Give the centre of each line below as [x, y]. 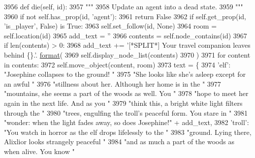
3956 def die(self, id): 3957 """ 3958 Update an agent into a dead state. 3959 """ [124, 6]
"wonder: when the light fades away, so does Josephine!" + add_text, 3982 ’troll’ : [127, 122]
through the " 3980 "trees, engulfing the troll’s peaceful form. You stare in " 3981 [126, 112]
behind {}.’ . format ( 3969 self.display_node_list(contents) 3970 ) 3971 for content [127, 54]
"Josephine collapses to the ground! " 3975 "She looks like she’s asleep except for [125, 74]
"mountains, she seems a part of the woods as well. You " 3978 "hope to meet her [126, 93]
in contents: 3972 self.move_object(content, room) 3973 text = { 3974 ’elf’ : [117, 64]
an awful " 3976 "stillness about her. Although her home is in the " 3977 [112, 83]
